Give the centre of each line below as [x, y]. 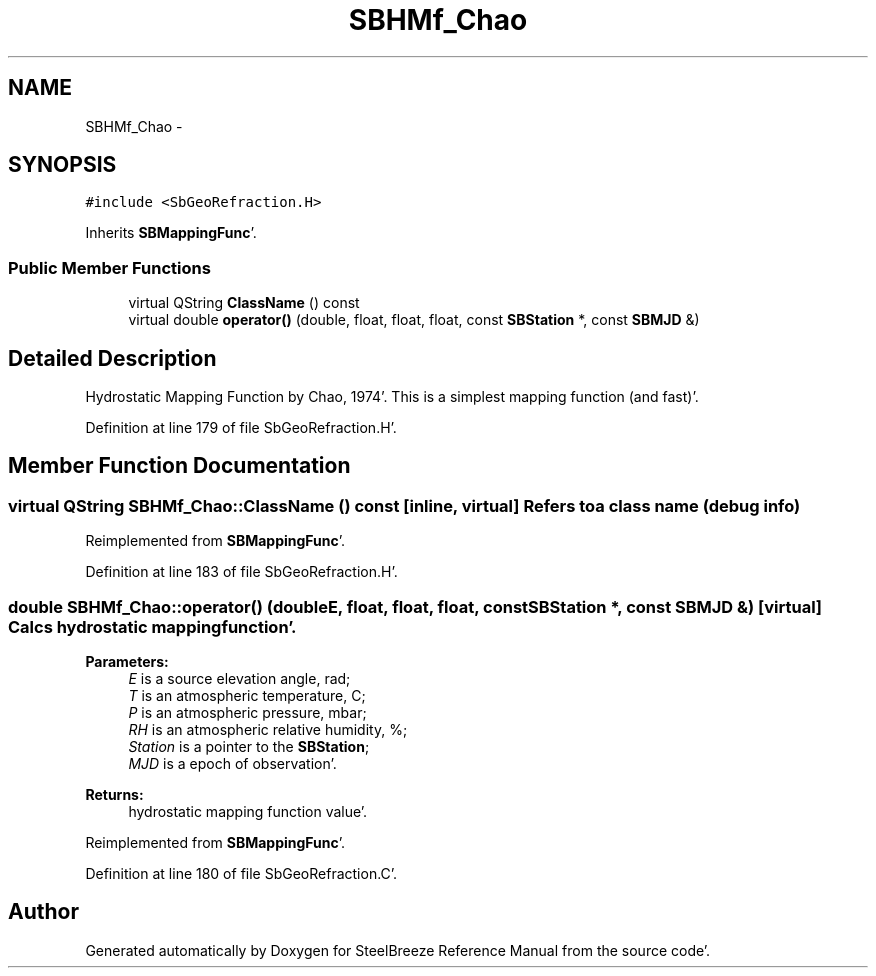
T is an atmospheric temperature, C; [247, 695]
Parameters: [127, 661]
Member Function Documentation [179, 466]
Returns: [114, 794]
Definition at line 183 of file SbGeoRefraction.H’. [241, 572]
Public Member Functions [109, 267]
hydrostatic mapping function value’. [248, 811]
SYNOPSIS [62, 165]
